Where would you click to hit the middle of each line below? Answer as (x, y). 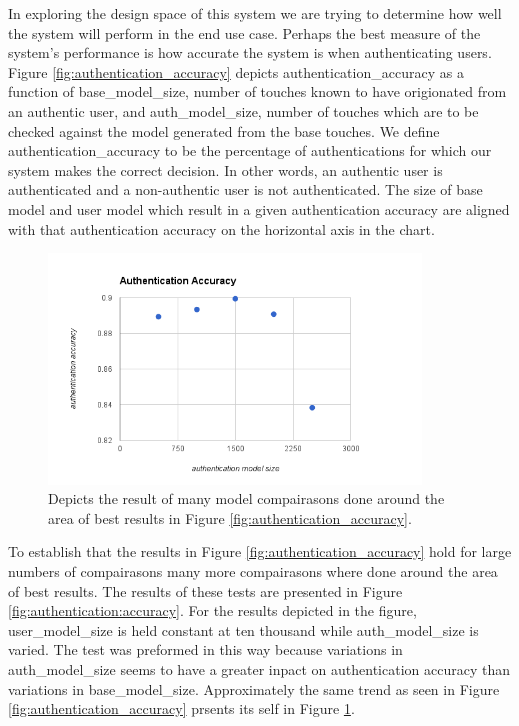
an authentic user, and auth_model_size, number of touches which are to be (243, 110)
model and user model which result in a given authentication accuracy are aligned (259, 208)
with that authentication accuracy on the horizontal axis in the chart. (221, 228)
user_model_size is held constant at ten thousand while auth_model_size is (243, 629)
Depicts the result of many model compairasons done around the (246, 498)
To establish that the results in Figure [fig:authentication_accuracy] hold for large (260, 551)
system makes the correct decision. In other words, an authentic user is (225, 169)
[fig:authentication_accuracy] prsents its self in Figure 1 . (181, 708)
